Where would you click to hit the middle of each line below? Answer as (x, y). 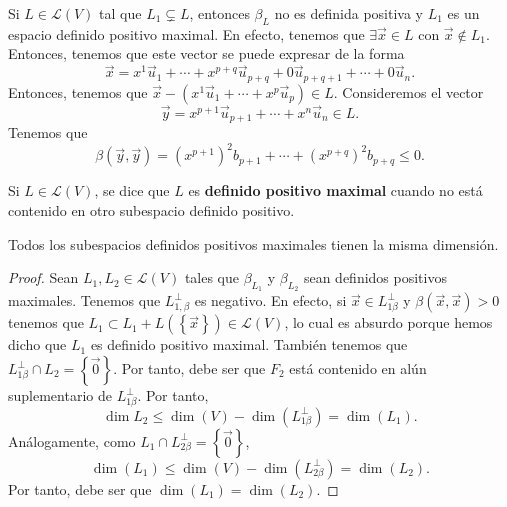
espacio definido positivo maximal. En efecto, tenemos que (186, 33)
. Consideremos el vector (408, 91)
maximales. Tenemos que (84, 300)
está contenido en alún (358, 368)
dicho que (37, 344)
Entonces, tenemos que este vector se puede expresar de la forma (206, 53)
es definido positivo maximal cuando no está (335, 190)
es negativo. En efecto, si (270, 300)
